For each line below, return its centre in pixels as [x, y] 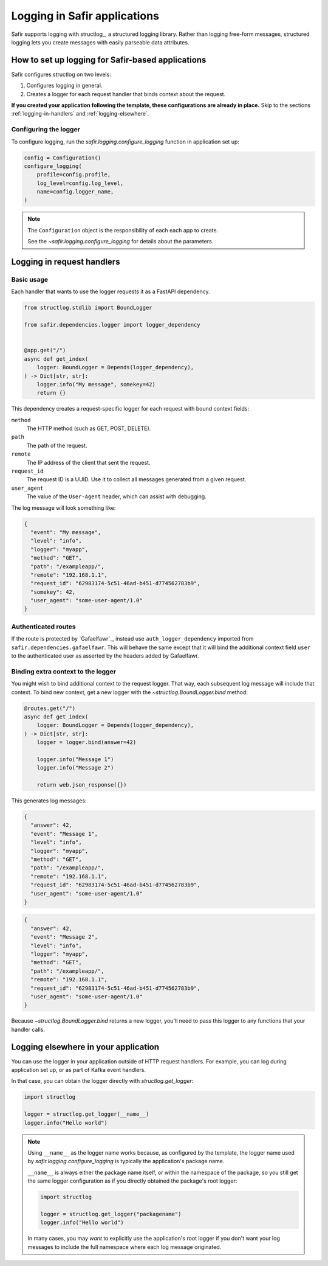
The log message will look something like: [63, 507]
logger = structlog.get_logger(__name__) [87, 1114]
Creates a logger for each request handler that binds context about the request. [126, 94]
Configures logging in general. [64, 86]
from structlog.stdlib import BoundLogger [88, 308]
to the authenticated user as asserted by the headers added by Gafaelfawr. [105, 656]
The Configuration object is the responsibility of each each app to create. [123, 230]
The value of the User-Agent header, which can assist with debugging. [116, 496]
